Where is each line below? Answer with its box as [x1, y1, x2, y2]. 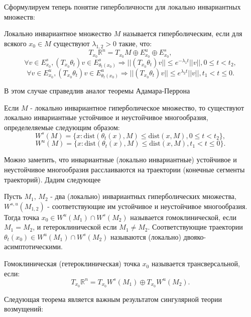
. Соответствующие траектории [148, 222, 243, 232]
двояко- [183, 231, 206, 242]
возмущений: [4, 303, 44, 314]
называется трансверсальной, [151, 258, 240, 269]
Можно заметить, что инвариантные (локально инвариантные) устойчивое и [4, 154, 237, 165]
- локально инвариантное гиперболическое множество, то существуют [30, 102, 244, 113]
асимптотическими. [4, 241, 63, 252]
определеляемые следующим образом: [4, 122, 120, 132]
